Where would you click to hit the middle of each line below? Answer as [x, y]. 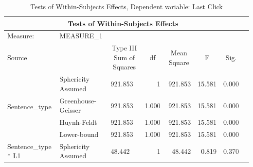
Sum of [124, 57]
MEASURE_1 [81, 36]
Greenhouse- [78, 100]
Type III [124, 48]
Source [17, 57]
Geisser [70, 110]
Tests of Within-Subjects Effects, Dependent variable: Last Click [126, 6]
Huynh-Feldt [78, 122]
